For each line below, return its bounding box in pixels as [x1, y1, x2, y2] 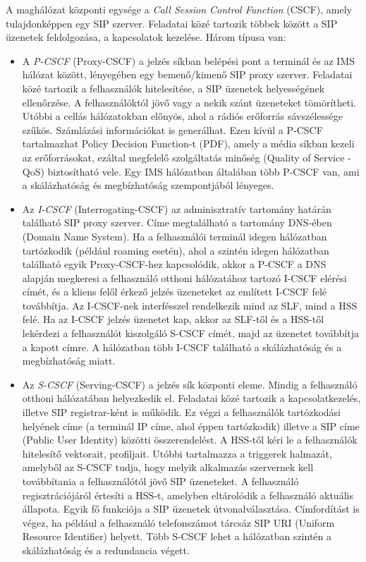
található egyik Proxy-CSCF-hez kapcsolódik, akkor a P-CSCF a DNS [22, 257, 327, 271]
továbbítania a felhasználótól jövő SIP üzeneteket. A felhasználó [22, 474, 299, 488]
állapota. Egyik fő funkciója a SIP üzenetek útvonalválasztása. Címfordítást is [22, 501, 360, 516]
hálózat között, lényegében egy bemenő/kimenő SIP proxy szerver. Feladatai [22, 67, 353, 82]
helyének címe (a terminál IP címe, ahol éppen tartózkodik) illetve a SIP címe [22, 418, 360, 433]
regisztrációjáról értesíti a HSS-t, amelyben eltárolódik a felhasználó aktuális [22, 487, 353, 502]
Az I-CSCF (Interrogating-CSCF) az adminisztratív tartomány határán [22, 201, 331, 216]
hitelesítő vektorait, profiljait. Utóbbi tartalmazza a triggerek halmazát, [22, 446, 332, 460]
